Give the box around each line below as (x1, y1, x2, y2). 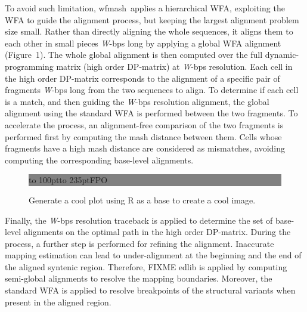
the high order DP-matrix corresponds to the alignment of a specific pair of (5, 72, 280, 84)
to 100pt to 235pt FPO (29, 174, 108, 186)
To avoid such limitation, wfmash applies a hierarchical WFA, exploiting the (5, 2, 285, 14)
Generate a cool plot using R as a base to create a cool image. (29, 193, 256, 206)
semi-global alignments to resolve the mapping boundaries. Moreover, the (5, 272, 272, 285)
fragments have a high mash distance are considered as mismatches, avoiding (5, 142, 285, 155)
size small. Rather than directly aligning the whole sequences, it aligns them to (5, 25, 293, 38)
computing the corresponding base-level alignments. (5, 153, 194, 166)
